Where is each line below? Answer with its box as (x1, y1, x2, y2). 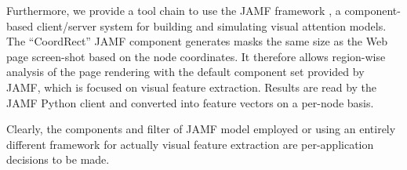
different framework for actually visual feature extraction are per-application (6, 136, 374, 152)
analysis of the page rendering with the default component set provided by (6, 63, 365, 80)
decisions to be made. (6, 151, 110, 168)
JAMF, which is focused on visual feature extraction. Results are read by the (6, 78, 377, 95)
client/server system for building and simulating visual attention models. (36, 17, 387, 34)
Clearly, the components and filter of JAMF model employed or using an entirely (6, 121, 396, 137)
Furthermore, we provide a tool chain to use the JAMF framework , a (6, 2, 341, 18)
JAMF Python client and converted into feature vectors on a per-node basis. (6, 94, 374, 110)
